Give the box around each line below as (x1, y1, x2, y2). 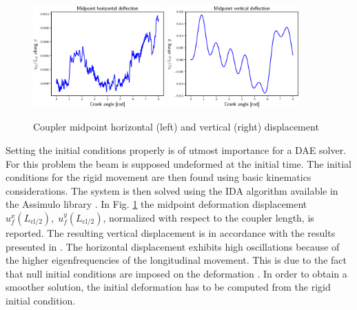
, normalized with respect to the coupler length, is (103, 210, 314, 224)
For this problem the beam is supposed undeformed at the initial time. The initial (6, 156, 351, 171)
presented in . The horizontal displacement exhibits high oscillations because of (6, 239, 340, 253)
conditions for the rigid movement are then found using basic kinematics (6, 170, 312, 184)
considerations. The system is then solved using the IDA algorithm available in (6, 183, 338, 197)
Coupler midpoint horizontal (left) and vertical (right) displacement (33, 119, 319, 134)
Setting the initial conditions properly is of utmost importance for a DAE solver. (6, 142, 347, 157)
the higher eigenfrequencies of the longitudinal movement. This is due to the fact (6, 253, 347, 267)
